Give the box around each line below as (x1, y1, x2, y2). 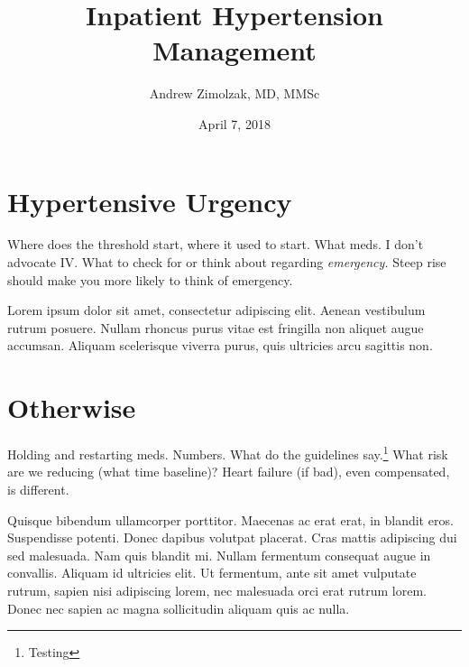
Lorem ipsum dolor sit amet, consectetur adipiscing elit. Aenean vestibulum (7, 301, 426, 320)
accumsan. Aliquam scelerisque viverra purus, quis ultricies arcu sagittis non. (7, 336, 433, 355)
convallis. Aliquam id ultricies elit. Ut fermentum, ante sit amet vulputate (7, 563, 417, 582)
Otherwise (7, 389, 136, 426)
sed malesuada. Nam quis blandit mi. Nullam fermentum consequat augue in (7, 545, 431, 564)
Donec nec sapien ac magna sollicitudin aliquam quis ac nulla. (7, 598, 350, 617)
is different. (7, 479, 69, 498)
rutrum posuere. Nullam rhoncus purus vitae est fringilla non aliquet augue (7, 318, 424, 337)
